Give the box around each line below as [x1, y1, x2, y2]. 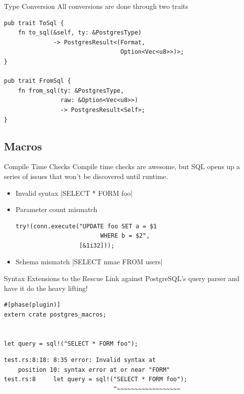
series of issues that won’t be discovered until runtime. [4, 171, 168, 181]
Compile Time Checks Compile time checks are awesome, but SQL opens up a [4, 161, 240, 172]
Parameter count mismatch [15, 204, 98, 215]
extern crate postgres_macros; [4, 311, 106, 318]
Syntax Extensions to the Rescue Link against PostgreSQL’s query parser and [4, 273, 240, 284]
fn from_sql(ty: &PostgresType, [18, 87, 124, 94]
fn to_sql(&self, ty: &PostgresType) [18, 29, 142, 36]
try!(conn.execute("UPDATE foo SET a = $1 [15, 222, 157, 230]
